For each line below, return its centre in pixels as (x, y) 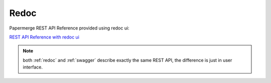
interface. (33, 67)
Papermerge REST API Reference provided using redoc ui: (70, 28)
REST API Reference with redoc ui (44, 37)
